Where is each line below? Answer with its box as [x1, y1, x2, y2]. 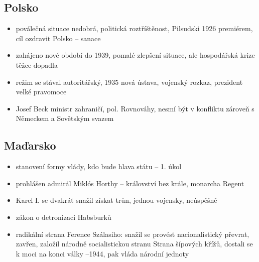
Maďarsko [4, 138, 56, 153]
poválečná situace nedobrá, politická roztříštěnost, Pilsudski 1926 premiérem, [16, 23, 253, 34]
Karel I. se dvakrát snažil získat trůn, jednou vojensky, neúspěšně [16, 195, 217, 205]
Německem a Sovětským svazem [16, 113, 114, 123]
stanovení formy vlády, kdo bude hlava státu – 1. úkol [16, 161, 182, 172]
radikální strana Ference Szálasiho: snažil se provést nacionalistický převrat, [16, 228, 249, 239]
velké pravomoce [16, 86, 67, 97]
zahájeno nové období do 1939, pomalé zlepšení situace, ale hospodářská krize [16, 50, 255, 60]
